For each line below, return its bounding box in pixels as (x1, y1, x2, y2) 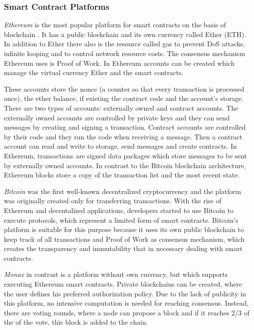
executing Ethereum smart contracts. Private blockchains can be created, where (4, 279, 242, 289)
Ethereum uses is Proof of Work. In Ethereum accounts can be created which (4, 58, 235, 68)
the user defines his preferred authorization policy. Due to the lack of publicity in (4, 288, 246, 298)
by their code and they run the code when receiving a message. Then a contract (4, 131, 243, 141)
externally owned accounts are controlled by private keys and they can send (4, 112, 230, 122)
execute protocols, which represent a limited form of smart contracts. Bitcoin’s (4, 214, 238, 225)
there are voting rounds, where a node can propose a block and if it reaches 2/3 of (4, 307, 250, 317)
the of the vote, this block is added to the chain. (4, 317, 148, 327)
